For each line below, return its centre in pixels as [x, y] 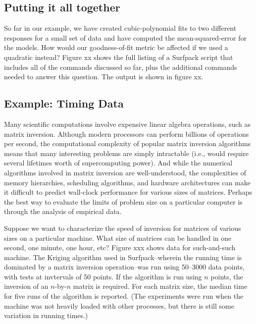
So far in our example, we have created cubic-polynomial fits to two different [120, 28]
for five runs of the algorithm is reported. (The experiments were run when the [124, 296]
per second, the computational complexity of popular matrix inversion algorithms [128, 143]
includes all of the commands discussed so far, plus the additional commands [121, 67]
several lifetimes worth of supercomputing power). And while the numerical [118, 163]
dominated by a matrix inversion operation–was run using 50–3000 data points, [124, 267]
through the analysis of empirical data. [63, 211]
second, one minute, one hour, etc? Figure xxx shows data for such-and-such [120, 247]
